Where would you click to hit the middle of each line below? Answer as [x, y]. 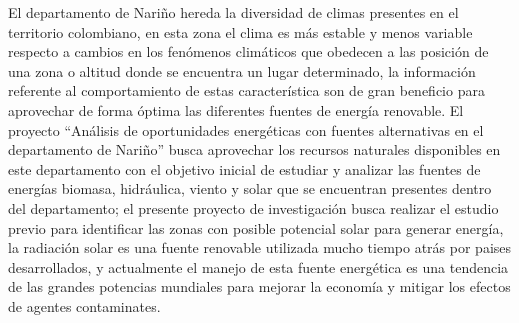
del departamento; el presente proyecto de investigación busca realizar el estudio [253, 207]
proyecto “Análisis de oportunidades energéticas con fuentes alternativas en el [246, 129]
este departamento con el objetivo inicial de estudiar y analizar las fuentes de [244, 168]
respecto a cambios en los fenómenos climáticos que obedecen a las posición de [248, 51]
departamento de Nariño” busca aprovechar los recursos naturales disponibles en [254, 149]
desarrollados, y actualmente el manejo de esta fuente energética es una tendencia [258, 266]
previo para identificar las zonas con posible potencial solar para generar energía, [256, 227]
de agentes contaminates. [84, 305]
